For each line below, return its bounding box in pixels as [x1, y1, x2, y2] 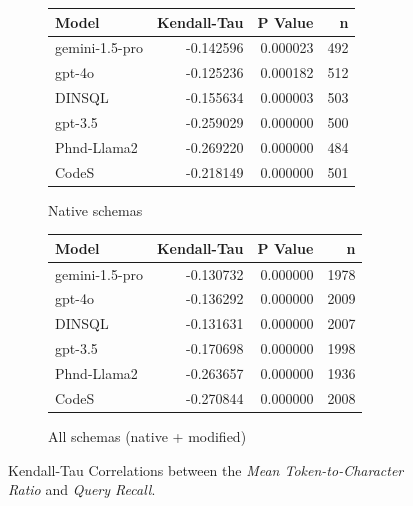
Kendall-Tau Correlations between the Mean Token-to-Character [8, 459, 404, 480]
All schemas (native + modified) [48, 425, 247, 446]
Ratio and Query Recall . [8, 479, 156, 500]
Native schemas [48, 199, 143, 220]
